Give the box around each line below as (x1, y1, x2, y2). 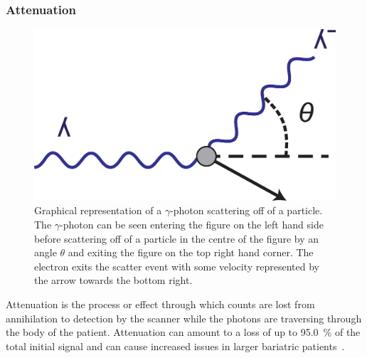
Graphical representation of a (34, 203, 162, 218)
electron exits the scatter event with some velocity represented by (34, 258, 319, 273)
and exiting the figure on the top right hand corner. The (68, 245, 314, 260)
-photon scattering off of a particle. (170, 203, 323, 218)
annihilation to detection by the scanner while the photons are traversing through (6, 310, 362, 325)
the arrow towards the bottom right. (34, 273, 193, 288)
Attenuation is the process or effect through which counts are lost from (6, 296, 315, 311)
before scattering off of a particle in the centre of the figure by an (34, 231, 319, 246)
